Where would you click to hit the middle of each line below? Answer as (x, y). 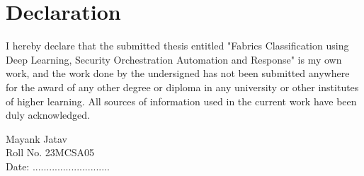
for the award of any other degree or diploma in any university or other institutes (182, 87)
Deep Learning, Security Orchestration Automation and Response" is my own (174, 59)
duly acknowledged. (48, 115)
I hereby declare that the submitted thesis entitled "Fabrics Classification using (177, 46)
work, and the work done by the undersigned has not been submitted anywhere (178, 73)
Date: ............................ (58, 166)
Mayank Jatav (36, 138)
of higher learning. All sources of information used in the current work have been (181, 101)
